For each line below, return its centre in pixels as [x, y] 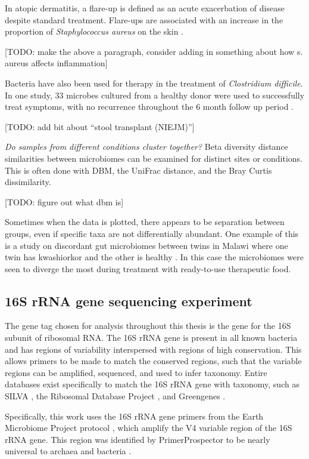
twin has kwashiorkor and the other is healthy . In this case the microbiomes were [154, 257]
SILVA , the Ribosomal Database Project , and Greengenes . [115, 396]
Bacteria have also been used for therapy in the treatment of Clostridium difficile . [154, 83]
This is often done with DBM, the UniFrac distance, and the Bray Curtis [138, 170]
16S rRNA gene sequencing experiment [129, 301]
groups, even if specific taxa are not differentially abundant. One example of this [152, 233]
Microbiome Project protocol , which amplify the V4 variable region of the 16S [149, 428]
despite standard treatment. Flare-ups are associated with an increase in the [144, 19]
